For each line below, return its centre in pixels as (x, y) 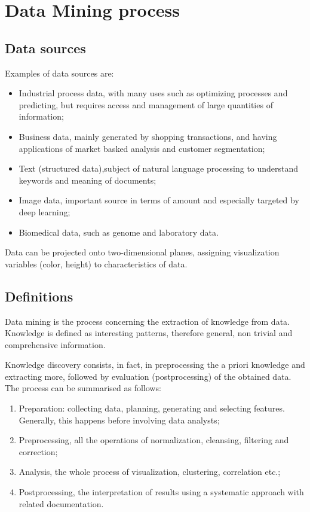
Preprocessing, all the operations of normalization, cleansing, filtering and (154, 440)
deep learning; (44, 211)
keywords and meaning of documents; (88, 180)
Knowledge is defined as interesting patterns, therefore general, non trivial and (149, 333)
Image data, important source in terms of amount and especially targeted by (159, 200)
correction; (38, 451)
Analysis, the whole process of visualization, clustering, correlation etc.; (150, 472)
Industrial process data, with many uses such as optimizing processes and (153, 93)
